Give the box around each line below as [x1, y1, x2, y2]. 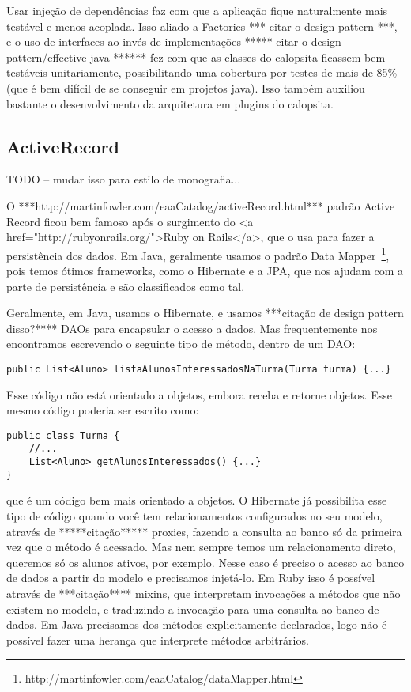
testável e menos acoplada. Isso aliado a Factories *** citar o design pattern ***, [6, 17, 398, 34]
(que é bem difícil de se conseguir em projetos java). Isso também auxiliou [6, 79, 365, 96]
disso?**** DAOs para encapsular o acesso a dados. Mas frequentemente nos [6, 320, 378, 336]
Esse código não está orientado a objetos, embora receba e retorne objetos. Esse [6, 386, 392, 403]
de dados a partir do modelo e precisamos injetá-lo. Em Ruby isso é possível [6, 569, 375, 586]
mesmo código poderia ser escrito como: [6, 402, 199, 418]
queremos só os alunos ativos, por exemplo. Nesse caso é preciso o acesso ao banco [6, 554, 405, 570]
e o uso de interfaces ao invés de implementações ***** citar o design [6, 33, 341, 50]
